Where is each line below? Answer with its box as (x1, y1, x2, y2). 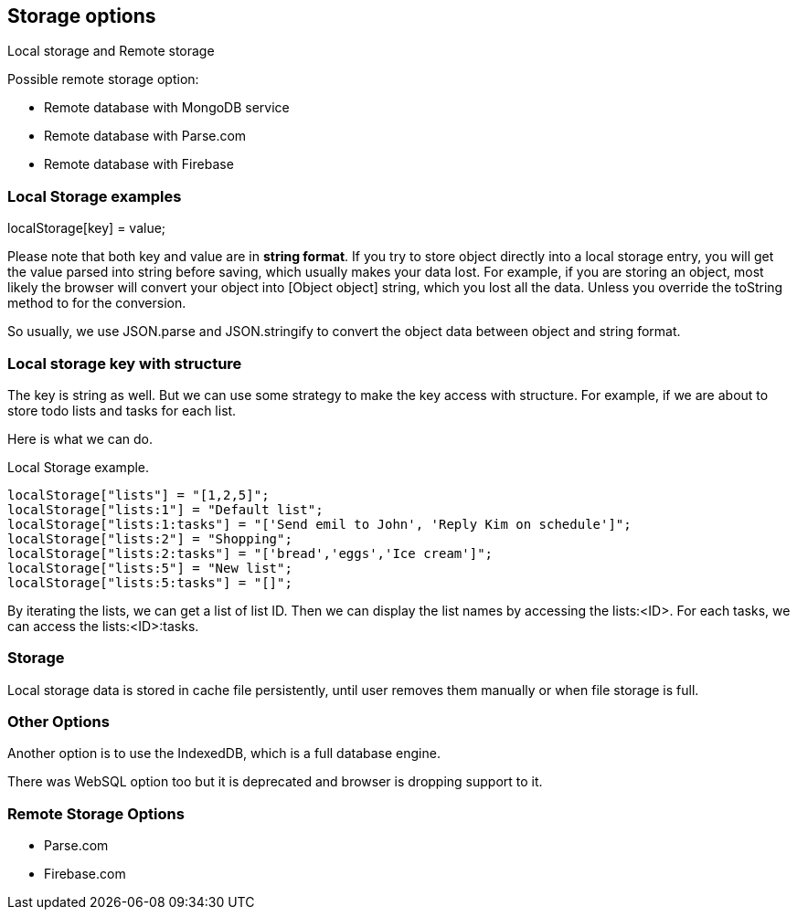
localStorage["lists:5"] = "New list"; (7, 560, 292, 575)
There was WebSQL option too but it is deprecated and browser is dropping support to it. (7, 774, 543, 790)
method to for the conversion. (7, 295, 186, 311)
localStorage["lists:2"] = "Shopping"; (7, 531, 292, 546)
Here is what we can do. (7, 430, 154, 447)
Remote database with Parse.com (44, 128, 247, 144)
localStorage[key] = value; (7, 220, 166, 237)
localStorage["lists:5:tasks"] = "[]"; (7, 574, 292, 590)
